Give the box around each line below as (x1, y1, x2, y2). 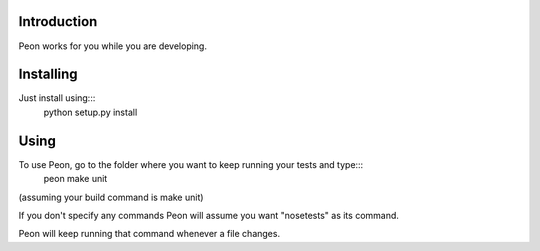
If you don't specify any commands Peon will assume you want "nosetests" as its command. (18, 209, 400, 221)
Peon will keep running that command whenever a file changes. (18, 228, 280, 240)
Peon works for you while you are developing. (18, 40, 207, 52)
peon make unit (43, 173, 108, 185)
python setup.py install (43, 106, 138, 118)
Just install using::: (18, 92, 96, 104)
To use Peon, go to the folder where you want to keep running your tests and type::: (18, 158, 364, 170)
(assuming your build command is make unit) (18, 191, 204, 203)
